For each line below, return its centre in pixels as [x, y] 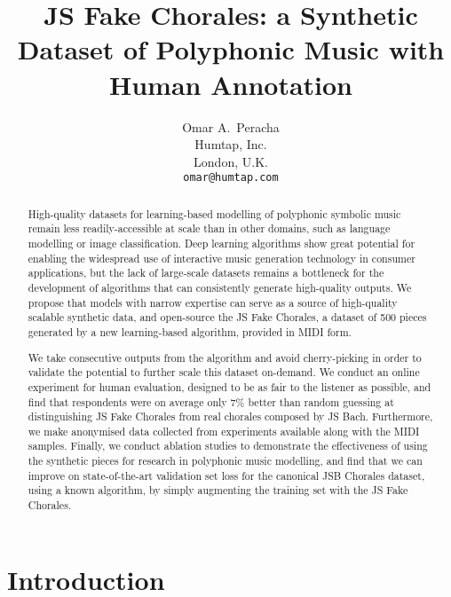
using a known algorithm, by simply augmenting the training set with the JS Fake [218, 490]
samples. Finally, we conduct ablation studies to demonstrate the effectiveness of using [228, 446]
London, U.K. [231, 161]
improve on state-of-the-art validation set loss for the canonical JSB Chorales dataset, [226, 475]
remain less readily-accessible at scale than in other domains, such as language [209, 228]
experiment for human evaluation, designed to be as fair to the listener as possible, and [229, 386]
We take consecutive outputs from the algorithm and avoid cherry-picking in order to [225, 357]
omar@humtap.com [231, 178]
